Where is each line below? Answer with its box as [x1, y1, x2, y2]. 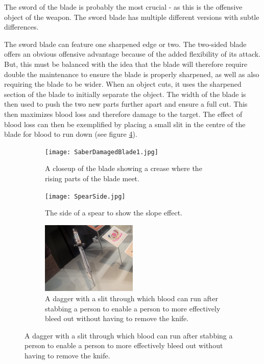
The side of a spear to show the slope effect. [45, 207, 183, 218]
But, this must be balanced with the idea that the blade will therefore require [4, 58, 248, 69]
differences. [4, 21, 39, 32]
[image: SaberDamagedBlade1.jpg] [45, 148, 158, 156]
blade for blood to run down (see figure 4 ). [4, 129, 137, 139]
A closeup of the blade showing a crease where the [45, 163, 202, 174]
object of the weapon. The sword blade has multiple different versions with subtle [4, 11, 259, 22]
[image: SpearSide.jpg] [45, 192, 126, 200]
